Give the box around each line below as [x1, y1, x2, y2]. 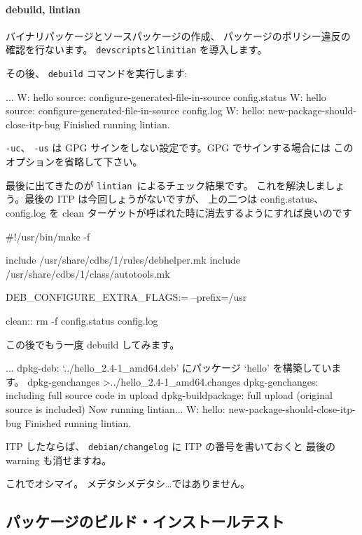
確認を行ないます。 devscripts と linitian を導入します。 [6, 42, 267, 57]
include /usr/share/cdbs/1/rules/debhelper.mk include [6, 252, 240, 267]
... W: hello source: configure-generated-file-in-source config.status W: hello [6, 89, 326, 104]
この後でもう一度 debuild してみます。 [6, 337, 180, 351]
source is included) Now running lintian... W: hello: [6, 401, 225, 416]
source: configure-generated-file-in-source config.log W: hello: [6, 103, 265, 118]
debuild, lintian [6, 1, 81, 16]
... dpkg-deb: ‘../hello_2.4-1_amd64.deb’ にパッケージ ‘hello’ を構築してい [6, 360, 332, 375]
